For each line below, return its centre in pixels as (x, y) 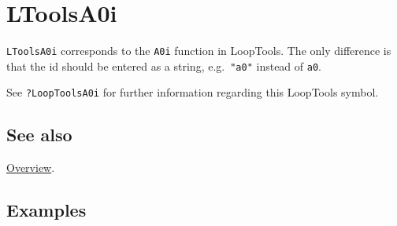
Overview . (31, 168)
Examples (46, 210)
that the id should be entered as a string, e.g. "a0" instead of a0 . (164, 66)
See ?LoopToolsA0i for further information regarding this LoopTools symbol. (193, 92)
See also (39, 135)
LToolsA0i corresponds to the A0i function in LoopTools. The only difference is (199, 51)
